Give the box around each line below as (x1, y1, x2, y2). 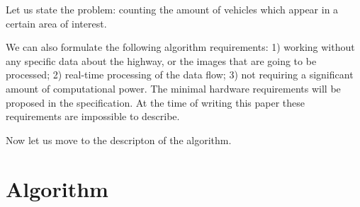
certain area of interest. (6, 16, 107, 30)
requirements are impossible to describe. (6, 109, 180, 124)
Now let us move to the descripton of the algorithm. (6, 132, 232, 147)
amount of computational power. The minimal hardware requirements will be (6, 81, 341, 95)
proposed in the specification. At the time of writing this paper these (6, 95, 305, 110)
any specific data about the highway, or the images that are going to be (6, 53, 317, 68)
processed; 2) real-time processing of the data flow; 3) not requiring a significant (6, 67, 354, 82)
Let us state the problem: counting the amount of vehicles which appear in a (6, 2, 339, 16)
